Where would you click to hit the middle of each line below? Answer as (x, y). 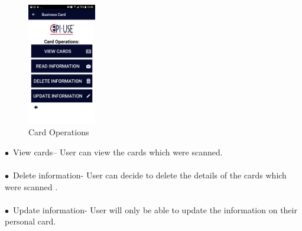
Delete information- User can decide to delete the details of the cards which (150, 175)
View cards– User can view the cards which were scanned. (118, 152)
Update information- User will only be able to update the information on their (155, 209)
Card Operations (59, 132)
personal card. (30, 221)
